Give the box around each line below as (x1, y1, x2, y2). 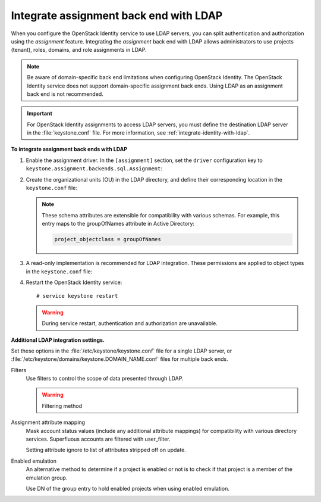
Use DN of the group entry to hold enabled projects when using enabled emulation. (26, 485, 230, 492)
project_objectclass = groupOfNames (54, 236, 162, 243)
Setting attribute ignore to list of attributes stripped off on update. (26, 447, 187, 454)
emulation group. (26, 474, 68, 481)
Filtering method (42, 402, 83, 409)
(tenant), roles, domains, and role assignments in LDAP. (11, 46, 147, 54)
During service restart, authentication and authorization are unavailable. (42, 320, 218, 327)
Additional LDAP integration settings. (11, 336, 105, 344)
